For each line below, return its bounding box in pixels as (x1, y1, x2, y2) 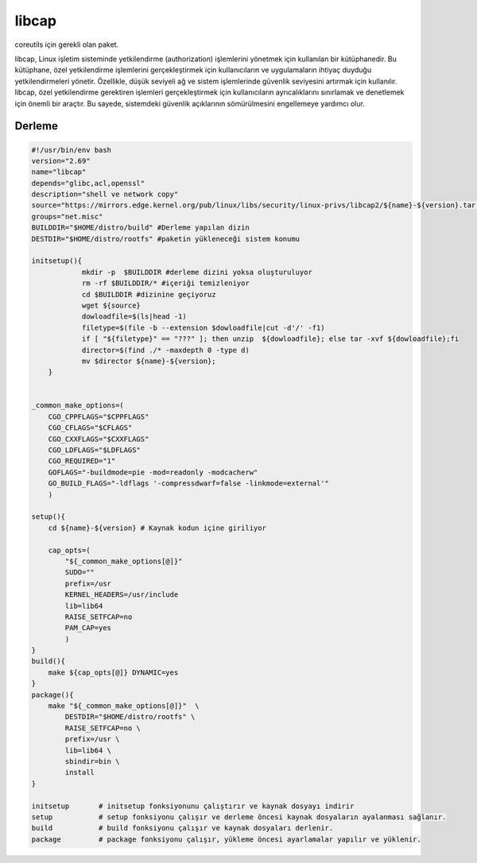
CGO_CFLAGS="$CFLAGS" (48, 424, 133, 432)
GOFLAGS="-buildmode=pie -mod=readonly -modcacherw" (48, 467, 258, 477)
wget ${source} (81, 300, 141, 310)
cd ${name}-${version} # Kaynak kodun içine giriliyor (48, 523, 266, 532)
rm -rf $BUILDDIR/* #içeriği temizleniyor (81, 279, 250, 288)
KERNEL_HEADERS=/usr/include (64, 590, 179, 599)
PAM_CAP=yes (64, 624, 111, 633)
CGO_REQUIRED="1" (48, 457, 116, 466)
